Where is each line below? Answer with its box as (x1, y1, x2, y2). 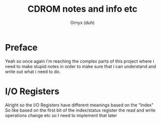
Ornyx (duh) (70, 20, 95, 25)
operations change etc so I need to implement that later (5, 112, 117, 118)
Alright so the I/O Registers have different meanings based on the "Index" (5, 102, 154, 108)
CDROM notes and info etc (27, 3, 137, 15)
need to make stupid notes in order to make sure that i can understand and (5, 63, 156, 69)
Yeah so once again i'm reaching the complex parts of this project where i (5, 58, 155, 64)
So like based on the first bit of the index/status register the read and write (5, 107, 156, 113)
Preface (5, 42, 38, 53)
